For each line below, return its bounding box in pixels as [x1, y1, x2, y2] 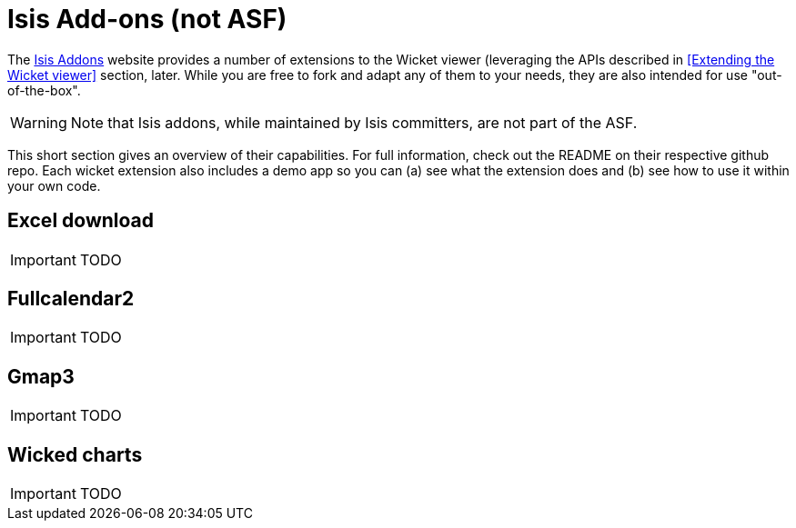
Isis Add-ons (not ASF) [7, 4, 287, 35]
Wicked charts [7, 443, 143, 466]
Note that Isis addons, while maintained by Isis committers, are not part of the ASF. [70, 113, 638, 132]
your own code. [7, 177, 101, 194]
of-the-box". [7, 82, 81, 98]
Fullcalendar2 [7, 287, 135, 311]
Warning [10, 113, 67, 132]
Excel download [7, 209, 155, 233]
